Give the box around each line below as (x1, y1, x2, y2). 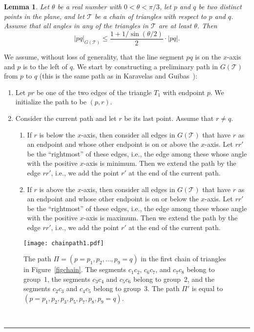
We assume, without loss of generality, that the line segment (4, 52, 184, 62)
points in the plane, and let (4, 11, 85, 21)
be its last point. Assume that (124, 113, 214, 123)
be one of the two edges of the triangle (36, 87, 152, 97)
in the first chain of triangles (141, 254, 226, 264)
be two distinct (198, 1, 242, 11)
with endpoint (163, 87, 205, 97)
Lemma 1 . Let (4, 1, 49, 11)
